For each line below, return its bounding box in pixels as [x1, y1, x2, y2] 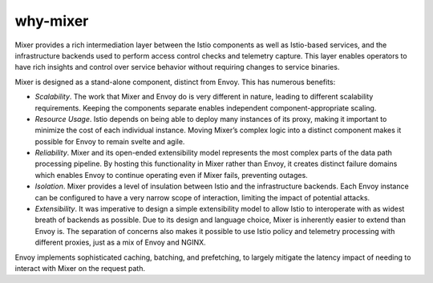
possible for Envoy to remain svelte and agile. [34, 136, 185, 146]
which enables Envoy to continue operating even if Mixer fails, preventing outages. [34, 170, 308, 180]
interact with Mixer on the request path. [14, 263, 146, 273]
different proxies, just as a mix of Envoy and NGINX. [34, 237, 206, 248]
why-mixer [14, 12, 89, 30]
